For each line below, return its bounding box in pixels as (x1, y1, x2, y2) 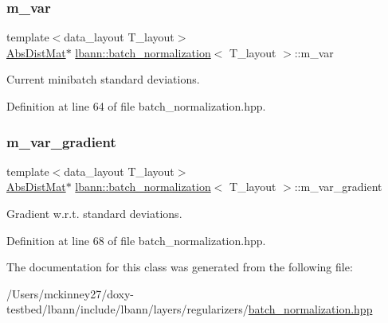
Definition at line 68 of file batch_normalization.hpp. (6, 232, 266, 248)
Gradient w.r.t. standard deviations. (6, 205, 182, 221)
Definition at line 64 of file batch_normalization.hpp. (6, 98, 266, 114)
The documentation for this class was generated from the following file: (6, 259, 353, 275)
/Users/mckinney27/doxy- (6, 285, 135, 302)
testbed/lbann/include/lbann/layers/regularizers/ (6, 301, 249, 317)
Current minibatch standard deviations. (6, 71, 200, 88)
